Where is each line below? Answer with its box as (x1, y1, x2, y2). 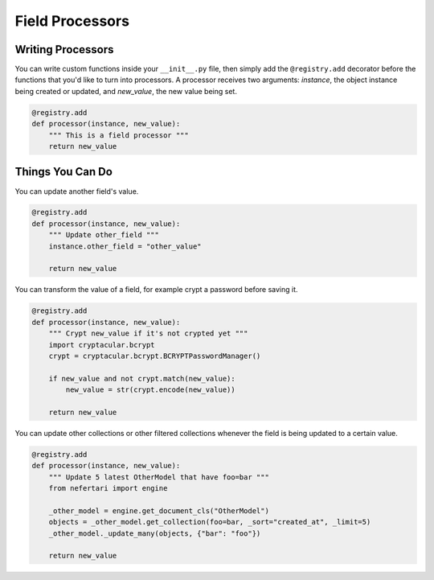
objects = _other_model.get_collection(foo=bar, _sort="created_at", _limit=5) (48, 517, 371, 527)
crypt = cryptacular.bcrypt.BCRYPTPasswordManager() (48, 351, 261, 360)
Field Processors (14, 12, 130, 30)
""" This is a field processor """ (48, 130, 189, 140)
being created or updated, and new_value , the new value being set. (14, 86, 237, 96)
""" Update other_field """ (48, 230, 160, 240)
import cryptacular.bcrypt (48, 340, 156, 349)
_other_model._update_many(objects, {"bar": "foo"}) (48, 529, 261, 538)
